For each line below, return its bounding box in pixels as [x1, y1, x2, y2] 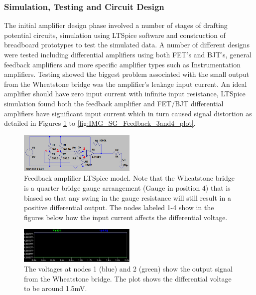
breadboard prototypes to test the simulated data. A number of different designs [4, 39, 250, 50]
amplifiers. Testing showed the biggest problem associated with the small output [4, 69, 250, 79]
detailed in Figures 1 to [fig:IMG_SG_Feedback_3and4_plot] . [4, 118, 196, 128]
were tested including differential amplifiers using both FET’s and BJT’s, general [4, 49, 252, 59]
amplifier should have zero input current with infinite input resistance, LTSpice [4, 88, 246, 99]
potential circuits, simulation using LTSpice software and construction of [4, 29, 226, 40]
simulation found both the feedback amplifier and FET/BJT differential [4, 98, 224, 108]
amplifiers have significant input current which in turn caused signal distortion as [4, 108, 252, 118]
